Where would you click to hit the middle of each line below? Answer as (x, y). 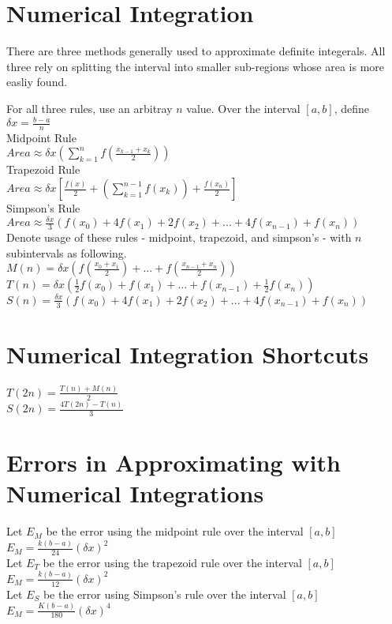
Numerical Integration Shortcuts (188, 353)
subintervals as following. (67, 252)
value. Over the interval (243, 108)
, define (351, 108)
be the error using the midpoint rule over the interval (175, 531)
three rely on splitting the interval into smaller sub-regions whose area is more (196, 66)
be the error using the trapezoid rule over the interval (172, 562)
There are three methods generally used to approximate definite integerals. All (196, 51)
